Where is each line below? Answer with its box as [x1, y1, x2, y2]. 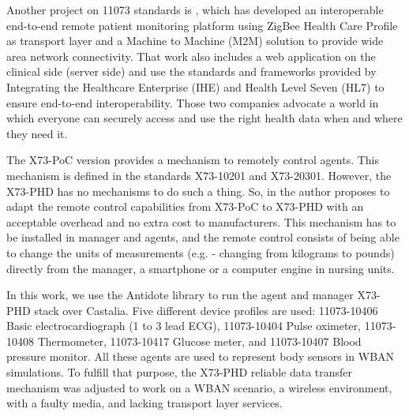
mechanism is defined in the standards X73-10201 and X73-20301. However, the [6, 167, 392, 183]
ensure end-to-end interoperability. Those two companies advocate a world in [6, 94, 379, 111]
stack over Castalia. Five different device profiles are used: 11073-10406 [34, 302, 378, 318]
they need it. [6, 125, 68, 141]
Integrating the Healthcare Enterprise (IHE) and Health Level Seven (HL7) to [6, 78, 385, 95]
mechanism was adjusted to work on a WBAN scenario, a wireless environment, [6, 379, 392, 395]
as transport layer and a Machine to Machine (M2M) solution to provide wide [6, 32, 384, 49]
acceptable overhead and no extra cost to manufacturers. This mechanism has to [6, 213, 396, 230]
